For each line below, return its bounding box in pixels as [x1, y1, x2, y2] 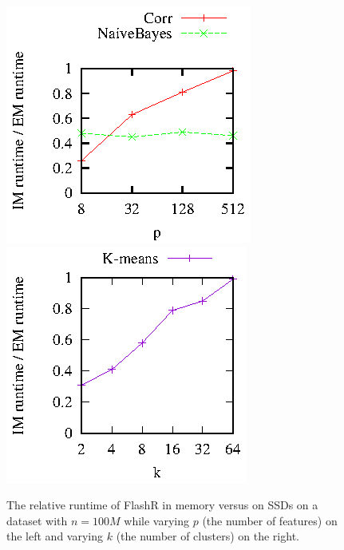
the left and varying [6, 528, 104, 544]
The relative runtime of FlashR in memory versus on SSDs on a [6, 497, 318, 513]
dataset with [6, 512, 68, 528]
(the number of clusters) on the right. [116, 528, 299, 544]
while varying [124, 512, 190, 528]
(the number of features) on [202, 512, 338, 528]
